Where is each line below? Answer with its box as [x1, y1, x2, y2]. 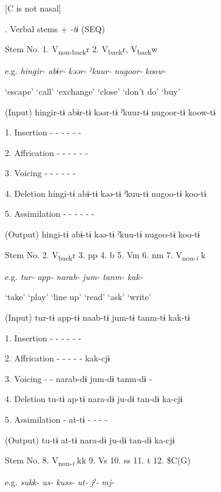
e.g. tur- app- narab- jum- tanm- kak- [5, 270, 143, 282]
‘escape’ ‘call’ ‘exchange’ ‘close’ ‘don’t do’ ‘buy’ [5, 84, 180, 97]
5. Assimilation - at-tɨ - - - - [5, 412, 108, 425]
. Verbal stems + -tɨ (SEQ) [5, 22, 105, 35]
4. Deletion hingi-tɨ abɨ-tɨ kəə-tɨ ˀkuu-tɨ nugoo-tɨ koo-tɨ [5, 186, 206, 199]
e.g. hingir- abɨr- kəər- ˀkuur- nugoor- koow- [5, 64, 166, 77]
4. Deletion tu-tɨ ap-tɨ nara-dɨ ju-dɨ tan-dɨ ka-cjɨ [5, 392, 183, 405]
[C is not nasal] [5, 2, 61, 14]
